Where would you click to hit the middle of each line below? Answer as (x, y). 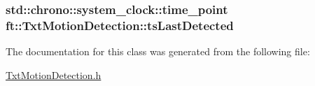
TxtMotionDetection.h (54, 74)
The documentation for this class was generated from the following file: (158, 51)
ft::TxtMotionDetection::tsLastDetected (120, 25)
